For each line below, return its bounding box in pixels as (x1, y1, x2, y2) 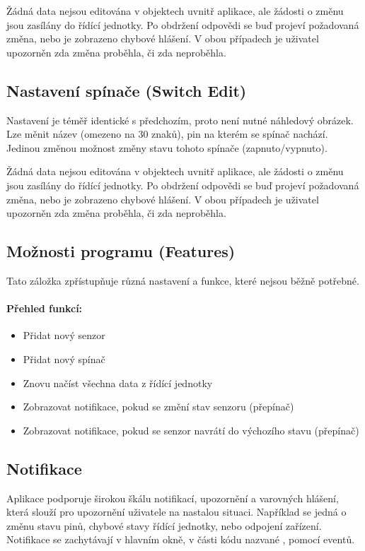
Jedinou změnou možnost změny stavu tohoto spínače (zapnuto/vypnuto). (6, 140, 328, 155)
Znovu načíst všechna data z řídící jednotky (23, 375, 213, 390)
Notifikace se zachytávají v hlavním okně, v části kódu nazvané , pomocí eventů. (6, 532, 355, 547)
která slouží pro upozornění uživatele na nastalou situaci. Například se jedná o (6, 504, 347, 519)
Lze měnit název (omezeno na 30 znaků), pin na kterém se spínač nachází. (6, 126, 328, 141)
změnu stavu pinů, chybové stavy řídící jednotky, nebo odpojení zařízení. (6, 518, 322, 533)
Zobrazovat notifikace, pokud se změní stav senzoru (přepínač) (23, 399, 294, 414)
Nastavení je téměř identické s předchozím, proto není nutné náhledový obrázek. (6, 112, 354, 127)
